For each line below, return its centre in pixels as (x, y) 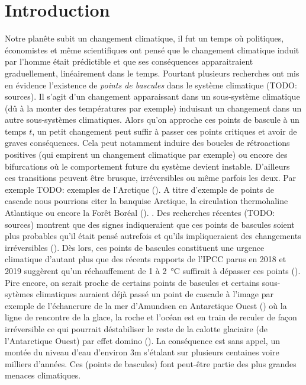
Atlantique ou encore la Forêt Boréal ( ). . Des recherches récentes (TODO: (140, 213)
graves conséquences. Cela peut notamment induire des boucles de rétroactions (147, 143)
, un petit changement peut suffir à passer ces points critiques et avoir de (165, 131)
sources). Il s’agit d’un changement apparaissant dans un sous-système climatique (152, 96)
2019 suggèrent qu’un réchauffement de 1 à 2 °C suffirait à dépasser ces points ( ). (153, 271)
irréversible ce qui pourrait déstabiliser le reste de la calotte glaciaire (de (136, 328)
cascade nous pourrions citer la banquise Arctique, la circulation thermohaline (146, 201)
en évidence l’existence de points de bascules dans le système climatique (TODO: (151, 85)
